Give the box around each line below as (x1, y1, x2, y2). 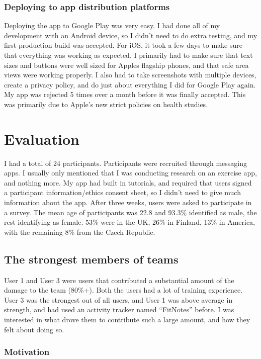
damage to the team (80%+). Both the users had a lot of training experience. (4, 285, 243, 295)
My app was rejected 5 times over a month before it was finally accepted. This (4, 89, 246, 100)
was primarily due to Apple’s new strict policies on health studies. (4, 99, 208, 109)
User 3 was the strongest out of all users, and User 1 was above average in (4, 294, 233, 305)
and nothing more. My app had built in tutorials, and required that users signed (4, 177, 252, 188)
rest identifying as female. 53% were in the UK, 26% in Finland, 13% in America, (4, 217, 255, 227)
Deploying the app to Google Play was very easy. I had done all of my (4, 20, 220, 31)
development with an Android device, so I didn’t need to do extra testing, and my (4, 30, 257, 40)
